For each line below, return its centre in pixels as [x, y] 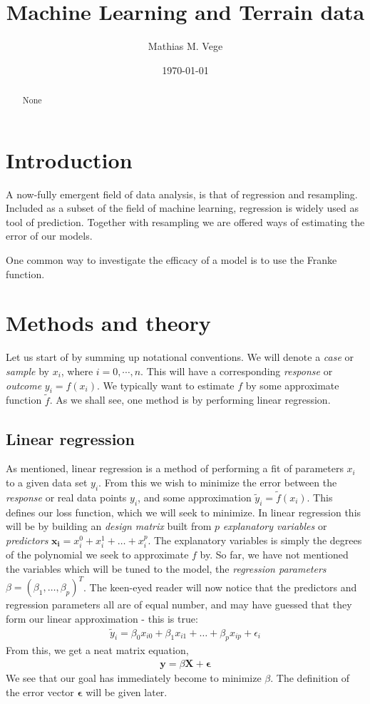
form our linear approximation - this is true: [102, 618]
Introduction [69, 159]
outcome [24, 385]
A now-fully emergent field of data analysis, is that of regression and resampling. [182, 194]
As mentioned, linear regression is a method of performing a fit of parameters [175, 468]
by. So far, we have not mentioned [274, 555]
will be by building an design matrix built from [109, 526]
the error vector [40, 692]
